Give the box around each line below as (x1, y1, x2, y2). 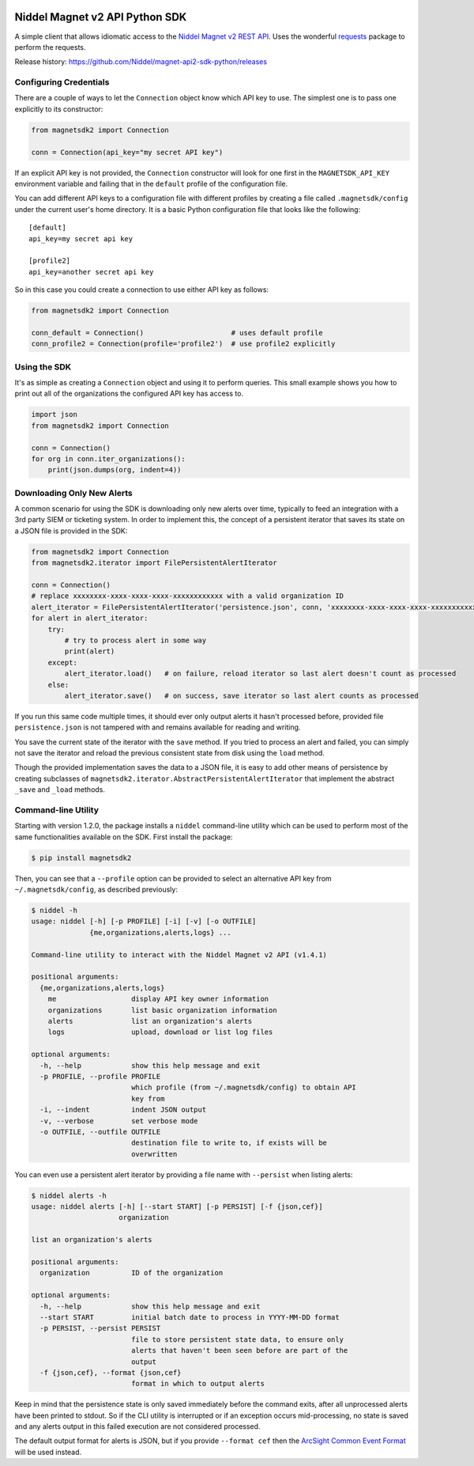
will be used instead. (14, 1447, 82, 1457)
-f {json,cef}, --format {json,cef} (39, 1368, 182, 1377)
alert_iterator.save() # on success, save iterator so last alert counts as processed (64, 691, 419, 700)
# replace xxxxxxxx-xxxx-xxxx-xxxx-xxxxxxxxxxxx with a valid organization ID (31, 592, 344, 600)
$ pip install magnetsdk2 (31, 853, 132, 862)
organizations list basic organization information (47, 1006, 277, 1014)
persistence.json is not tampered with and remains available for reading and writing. (14, 722, 301, 732)
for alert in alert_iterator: (31, 614, 149, 623)
